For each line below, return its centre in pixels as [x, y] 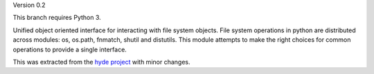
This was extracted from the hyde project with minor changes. [101, 62]
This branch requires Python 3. [57, 18]
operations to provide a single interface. [70, 49]
